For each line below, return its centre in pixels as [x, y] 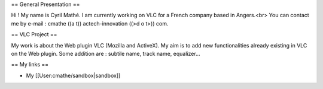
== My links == [30, 65]
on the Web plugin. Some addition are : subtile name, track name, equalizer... [106, 53]
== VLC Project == [34, 34]
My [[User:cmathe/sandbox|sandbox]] [73, 75]
